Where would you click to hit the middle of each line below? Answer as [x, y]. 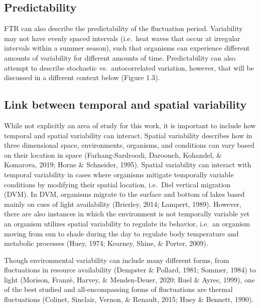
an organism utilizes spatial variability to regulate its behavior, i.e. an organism [127, 223]
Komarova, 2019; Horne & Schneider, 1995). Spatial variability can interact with [128, 165]
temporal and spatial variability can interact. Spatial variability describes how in [128, 135]
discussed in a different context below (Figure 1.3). [82, 77]
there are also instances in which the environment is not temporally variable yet [127, 214]
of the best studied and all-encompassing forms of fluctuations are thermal [118, 289]
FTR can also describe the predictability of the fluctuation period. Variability [123, 28]
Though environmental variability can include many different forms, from [117, 260]
